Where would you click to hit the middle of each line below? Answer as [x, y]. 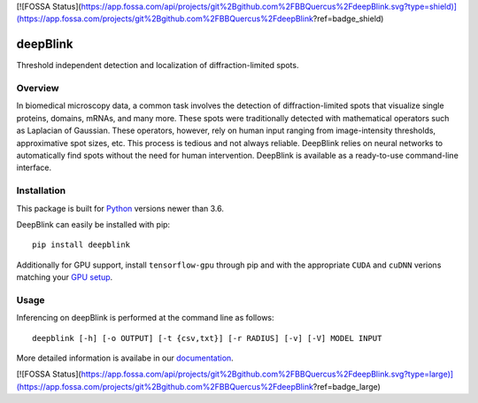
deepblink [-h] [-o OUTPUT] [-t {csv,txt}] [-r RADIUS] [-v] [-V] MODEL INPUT [207, 338]
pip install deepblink [81, 245]
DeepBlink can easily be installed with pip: [93, 224]
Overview [38, 89]
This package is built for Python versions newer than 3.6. [120, 208]
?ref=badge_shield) [348, 19]
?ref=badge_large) [347, 386]
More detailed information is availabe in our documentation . [125, 358]
